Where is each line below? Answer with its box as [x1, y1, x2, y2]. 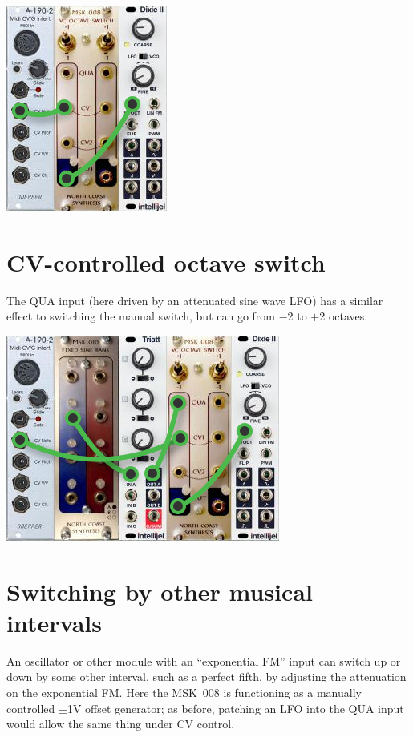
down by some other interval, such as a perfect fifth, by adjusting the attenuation [6, 668, 407, 685]
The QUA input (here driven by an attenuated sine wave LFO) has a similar [6, 292, 383, 308]
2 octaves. [319, 308, 368, 324]
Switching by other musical [6, 574, 313, 607]
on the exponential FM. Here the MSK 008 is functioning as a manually [6, 684, 362, 700]
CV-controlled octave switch [6, 245, 326, 278]
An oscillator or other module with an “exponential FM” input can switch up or [6, 652, 401, 669]
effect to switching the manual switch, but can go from [6, 308, 275, 324]
